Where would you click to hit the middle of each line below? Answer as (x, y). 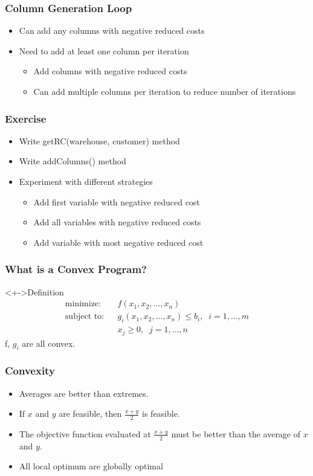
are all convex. (49, 343)
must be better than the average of (236, 433)
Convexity (30, 371)
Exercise (26, 118)
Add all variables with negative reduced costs (117, 222)
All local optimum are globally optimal (91, 466)
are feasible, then (90, 413)
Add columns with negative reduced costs (110, 71)
